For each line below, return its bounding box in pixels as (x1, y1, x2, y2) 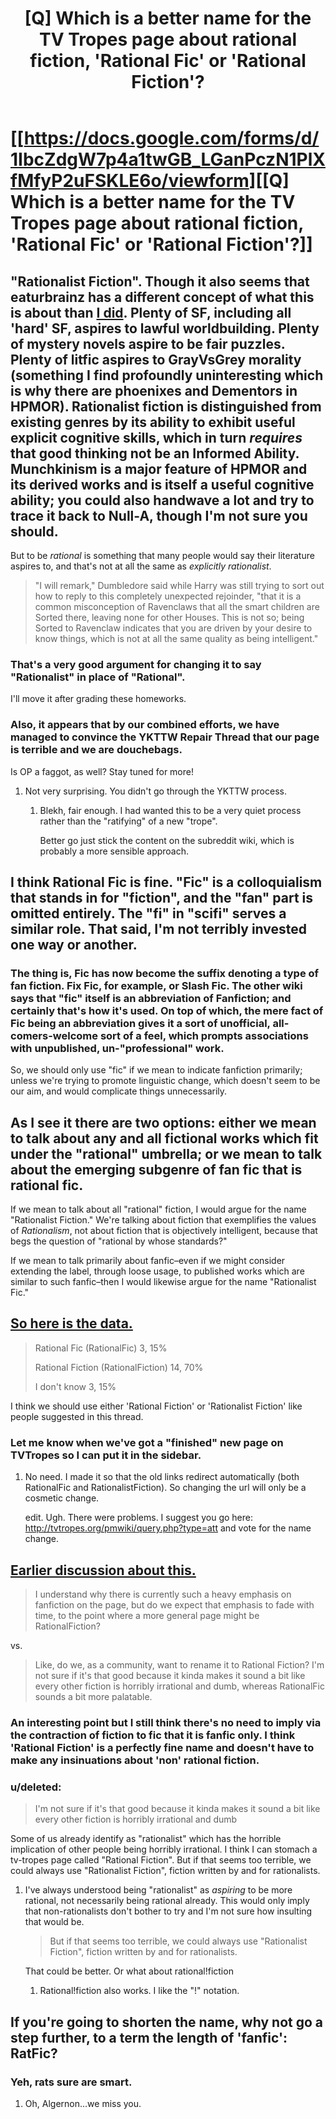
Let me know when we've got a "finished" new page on (10, 1435, 284, 1449)
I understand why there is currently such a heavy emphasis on (34, 1588, 292, 1601)
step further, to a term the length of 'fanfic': (10, 2029, 288, 2046)
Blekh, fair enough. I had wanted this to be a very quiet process (39, 804, 302, 816)
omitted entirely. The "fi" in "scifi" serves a (10, 905, 287, 922)
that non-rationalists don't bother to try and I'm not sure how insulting (24, 1905, 313, 1917)
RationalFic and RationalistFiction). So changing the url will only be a (24, 1482, 307, 1494)
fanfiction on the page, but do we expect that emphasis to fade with (34, 1599, 315, 1611)
